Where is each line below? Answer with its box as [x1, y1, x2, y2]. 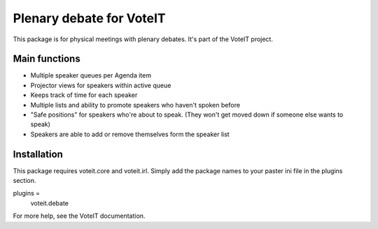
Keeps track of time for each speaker [30, 91, 138, 99]
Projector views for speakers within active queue [30, 81, 171, 89]
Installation [13, 148, 63, 160]
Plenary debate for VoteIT [13, 10, 166, 26]
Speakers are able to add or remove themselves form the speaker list [30, 130, 230, 138]
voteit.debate [30, 199, 69, 207]
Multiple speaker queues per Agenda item [30, 71, 152, 80]
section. [13, 177, 36, 185]
